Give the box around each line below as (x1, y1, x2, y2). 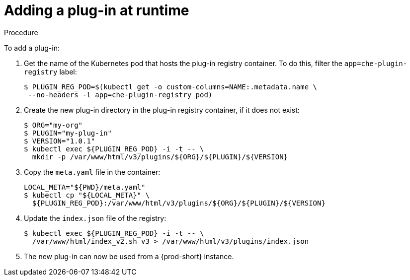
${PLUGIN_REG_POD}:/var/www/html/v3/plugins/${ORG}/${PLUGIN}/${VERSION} (32, 199, 326, 207)
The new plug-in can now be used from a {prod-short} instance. (24, 252, 234, 261)
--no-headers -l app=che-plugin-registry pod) (28, 90, 213, 99)
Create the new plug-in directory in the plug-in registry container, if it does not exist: (24, 105, 300, 114)
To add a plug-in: (4, 43, 60, 52)
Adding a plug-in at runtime (4, 2, 189, 19)
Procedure (4, 28, 38, 37)
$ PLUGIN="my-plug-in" (24, 129, 112, 137)
